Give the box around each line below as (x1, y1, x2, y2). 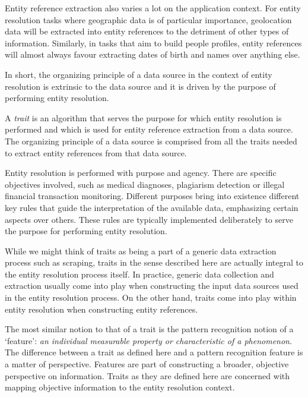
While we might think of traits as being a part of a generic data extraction (5, 244, 277, 257)
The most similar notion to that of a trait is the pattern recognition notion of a (5, 323, 294, 335)
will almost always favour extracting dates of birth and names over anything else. (5, 48, 300, 61)
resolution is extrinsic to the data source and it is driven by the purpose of (5, 80, 276, 92)
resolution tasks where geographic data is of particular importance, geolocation (5, 13, 292, 26)
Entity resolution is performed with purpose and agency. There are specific (5, 166, 277, 179)
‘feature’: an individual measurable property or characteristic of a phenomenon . (5, 334, 292, 346)
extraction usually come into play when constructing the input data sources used (5, 279, 299, 292)
